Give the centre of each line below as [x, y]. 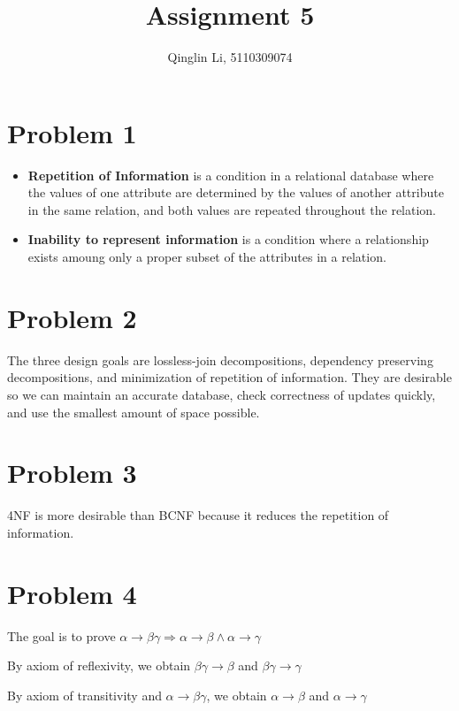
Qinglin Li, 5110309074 [230, 57]
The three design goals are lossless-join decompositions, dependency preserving [220, 359]
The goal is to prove [61, 635]
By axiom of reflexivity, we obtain [99, 665]
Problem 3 [72, 473]
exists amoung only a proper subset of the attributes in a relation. [207, 257]
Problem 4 [72, 593]
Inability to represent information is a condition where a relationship [228, 239]
